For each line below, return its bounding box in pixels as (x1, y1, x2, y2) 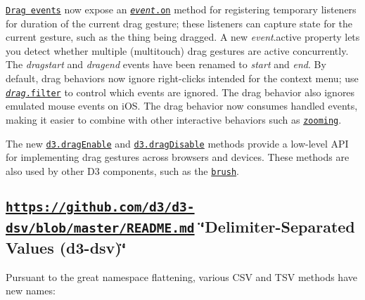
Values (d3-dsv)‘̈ (6, 236, 127, 258)
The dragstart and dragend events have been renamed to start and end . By (6, 57, 326, 72)
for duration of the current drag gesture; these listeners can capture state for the (6, 15, 353, 30)
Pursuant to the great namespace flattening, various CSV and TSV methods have (6, 269, 357, 284)
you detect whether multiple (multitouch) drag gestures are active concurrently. (6, 43, 349, 58)
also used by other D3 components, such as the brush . (6, 163, 239, 178)
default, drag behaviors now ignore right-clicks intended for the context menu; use (6, 71, 359, 86)
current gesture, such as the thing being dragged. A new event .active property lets (6, 30, 360, 44)
